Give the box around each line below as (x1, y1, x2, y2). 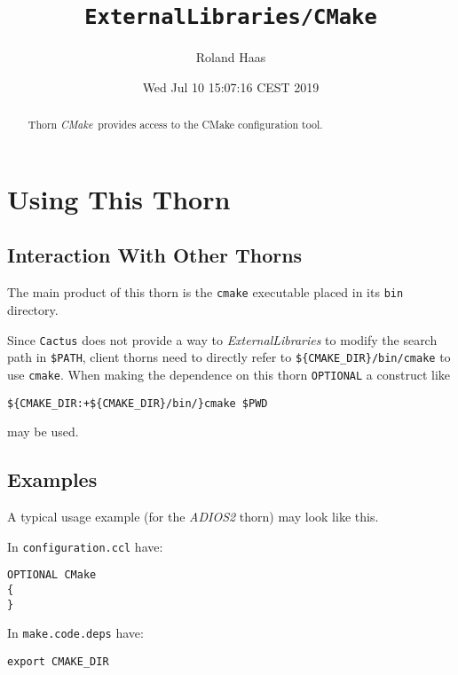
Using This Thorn (7, 180, 231, 216)
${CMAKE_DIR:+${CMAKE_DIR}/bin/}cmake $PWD (7, 396, 268, 410)
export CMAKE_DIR (7, 655, 109, 668)
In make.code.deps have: (7, 624, 144, 642)
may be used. (7, 422, 79, 441)
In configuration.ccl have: (7, 537, 163, 555)
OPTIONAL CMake (7, 569, 97, 582)
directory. (7, 300, 59, 318)
